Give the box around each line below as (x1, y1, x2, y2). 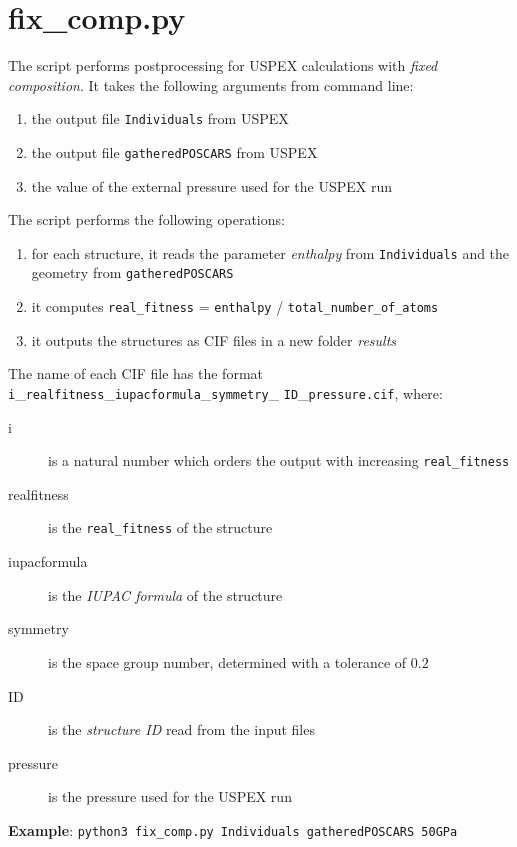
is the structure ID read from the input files (48, 719, 315, 740)
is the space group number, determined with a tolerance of (48, 651, 407, 672)
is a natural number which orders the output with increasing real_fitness (48, 450, 510, 471)
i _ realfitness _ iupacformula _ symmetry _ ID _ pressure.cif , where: (8, 382, 443, 403)
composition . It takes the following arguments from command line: (8, 74, 414, 95)
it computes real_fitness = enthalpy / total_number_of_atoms (31, 296, 439, 317)
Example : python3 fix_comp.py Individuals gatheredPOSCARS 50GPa (8, 819, 458, 840)
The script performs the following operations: (8, 209, 285, 230)
